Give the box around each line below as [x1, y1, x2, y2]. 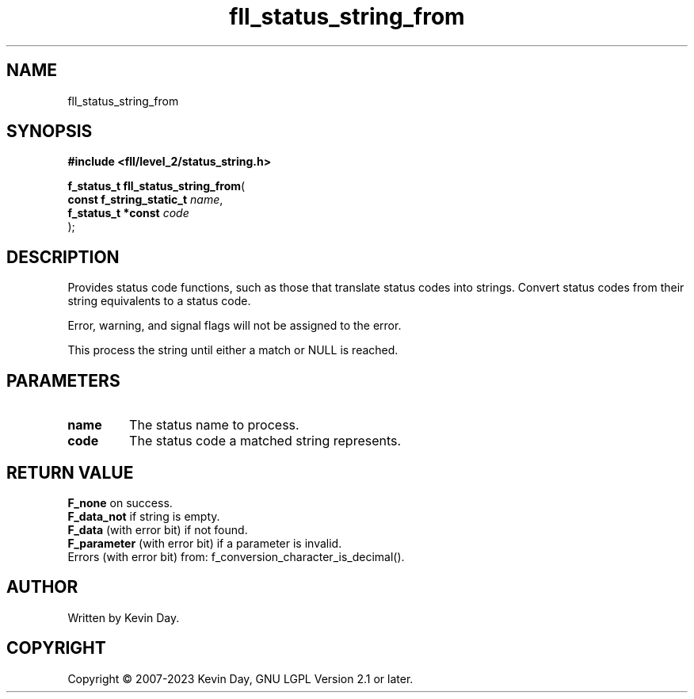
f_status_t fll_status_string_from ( [67, 179, 246, 193]
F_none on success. [67, 495, 173, 510]
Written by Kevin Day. [67, 610, 180, 625]
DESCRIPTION [6, 246, 120, 267]
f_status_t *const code [67, 206, 189, 220]
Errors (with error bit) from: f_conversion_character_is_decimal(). [67, 549, 405, 563]
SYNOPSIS [6, 121, 93, 142]
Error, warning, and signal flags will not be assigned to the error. [67, 319, 402, 333]
